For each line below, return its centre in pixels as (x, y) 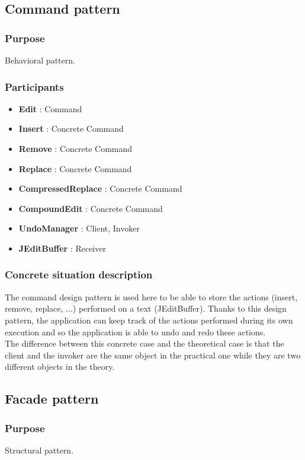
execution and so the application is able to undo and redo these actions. (135, 331)
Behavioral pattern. (40, 60)
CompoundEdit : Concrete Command (91, 208)
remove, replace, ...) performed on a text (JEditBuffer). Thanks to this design (146, 308)
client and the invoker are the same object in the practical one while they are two (153, 355)
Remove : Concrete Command (76, 148)
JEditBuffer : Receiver (62, 248)
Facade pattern (52, 399)
